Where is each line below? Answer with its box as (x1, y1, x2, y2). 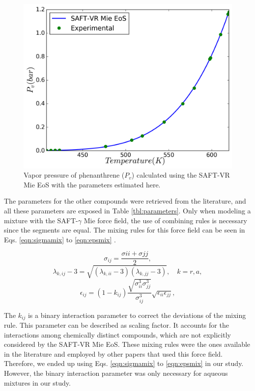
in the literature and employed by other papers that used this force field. (4, 348, 223, 359)
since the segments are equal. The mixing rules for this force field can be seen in (4, 225, 245, 235)
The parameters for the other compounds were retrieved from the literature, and (4, 196, 246, 206)
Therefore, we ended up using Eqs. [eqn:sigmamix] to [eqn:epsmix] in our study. (4, 358, 244, 368)
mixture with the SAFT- (4, 215, 78, 225)
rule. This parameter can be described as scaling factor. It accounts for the (4, 320, 229, 330)
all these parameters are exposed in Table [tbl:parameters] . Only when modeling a (4, 205, 251, 215)
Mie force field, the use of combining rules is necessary (84, 215, 247, 225)
